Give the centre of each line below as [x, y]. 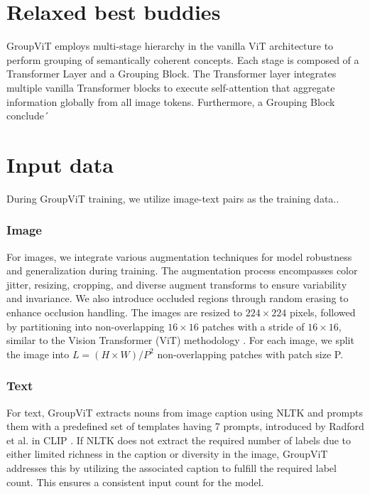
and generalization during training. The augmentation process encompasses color [182, 270]
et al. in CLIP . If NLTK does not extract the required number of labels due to [179, 440]
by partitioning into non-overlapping [86, 326]
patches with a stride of [253, 326]
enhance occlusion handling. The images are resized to [125, 312]
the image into [38, 354]
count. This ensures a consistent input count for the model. [135, 482]
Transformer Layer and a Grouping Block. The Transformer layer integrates [172, 74]
